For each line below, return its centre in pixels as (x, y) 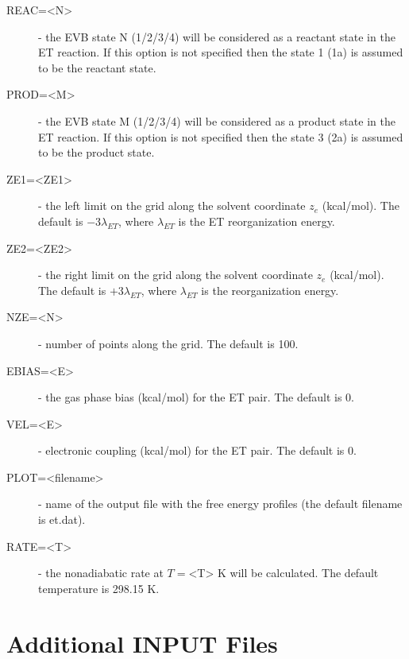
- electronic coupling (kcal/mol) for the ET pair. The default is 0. (197, 450)
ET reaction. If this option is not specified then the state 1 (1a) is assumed (221, 52)
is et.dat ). (62, 519)
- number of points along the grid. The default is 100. (168, 343)
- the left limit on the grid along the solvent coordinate (172, 205)
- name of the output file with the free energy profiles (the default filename (220, 504)
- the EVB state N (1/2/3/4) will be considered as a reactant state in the (217, 36)
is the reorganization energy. (270, 290)
